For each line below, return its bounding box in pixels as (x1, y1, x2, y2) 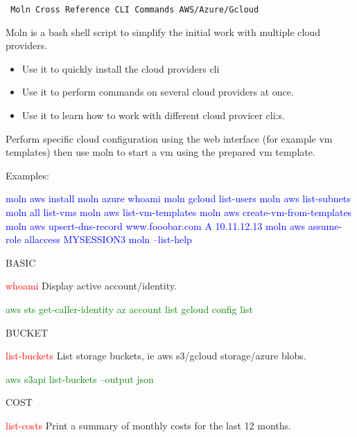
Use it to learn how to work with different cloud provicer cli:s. (21, 108, 285, 123)
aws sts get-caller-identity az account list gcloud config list (6, 301, 254, 316)
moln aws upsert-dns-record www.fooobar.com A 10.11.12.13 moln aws (6, 218, 306, 233)
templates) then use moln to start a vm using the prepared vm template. (6, 145, 315, 159)
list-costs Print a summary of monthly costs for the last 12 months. (6, 418, 291, 432)
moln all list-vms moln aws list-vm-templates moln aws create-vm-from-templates (6, 205, 352, 219)
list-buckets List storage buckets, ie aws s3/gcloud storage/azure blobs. (6, 348, 306, 363)
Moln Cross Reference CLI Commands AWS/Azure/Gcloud (10, 5, 259, 15)
